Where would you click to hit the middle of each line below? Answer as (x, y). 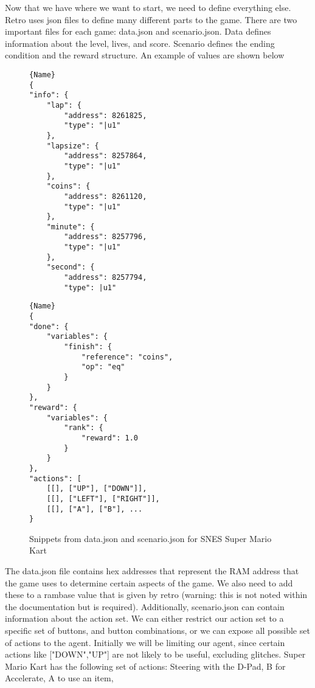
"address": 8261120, (106, 196)
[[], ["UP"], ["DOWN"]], (97, 489)
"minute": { (71, 227)
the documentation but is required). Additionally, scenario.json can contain (145, 606)
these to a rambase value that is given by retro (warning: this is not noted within (156, 595)
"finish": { (88, 347)
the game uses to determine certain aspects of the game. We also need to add (149, 582)
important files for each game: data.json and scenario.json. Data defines (138, 31)
